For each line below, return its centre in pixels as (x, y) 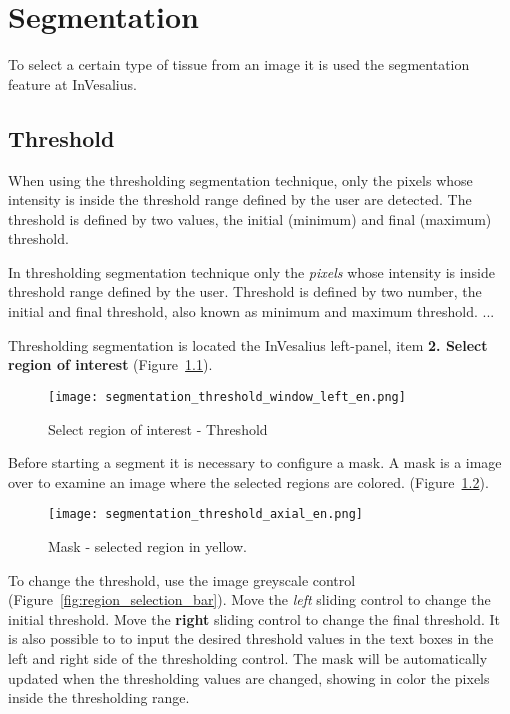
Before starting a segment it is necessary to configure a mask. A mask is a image (255, 462)
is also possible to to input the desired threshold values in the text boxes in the (251, 638)
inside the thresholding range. (99, 697)
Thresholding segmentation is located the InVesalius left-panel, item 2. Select (248, 344)
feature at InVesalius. (72, 83)
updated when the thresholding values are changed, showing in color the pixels (249, 677)
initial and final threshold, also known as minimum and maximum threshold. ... (251, 311)
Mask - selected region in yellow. (147, 545)
